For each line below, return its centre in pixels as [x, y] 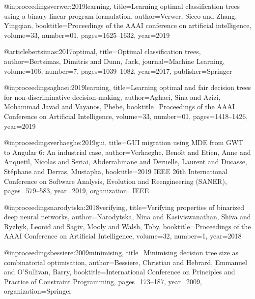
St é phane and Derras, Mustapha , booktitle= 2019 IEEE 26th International [116, 171]
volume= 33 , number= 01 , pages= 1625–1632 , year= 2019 [87, 35]
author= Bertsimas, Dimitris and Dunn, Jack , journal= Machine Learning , [114, 61]
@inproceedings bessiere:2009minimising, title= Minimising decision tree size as [121, 253]
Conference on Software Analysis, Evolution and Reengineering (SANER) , [115, 181]
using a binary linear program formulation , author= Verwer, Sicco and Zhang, [121, 15]
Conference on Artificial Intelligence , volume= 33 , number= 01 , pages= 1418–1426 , [126, 116]
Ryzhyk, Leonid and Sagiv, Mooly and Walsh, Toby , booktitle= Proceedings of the [127, 226]
